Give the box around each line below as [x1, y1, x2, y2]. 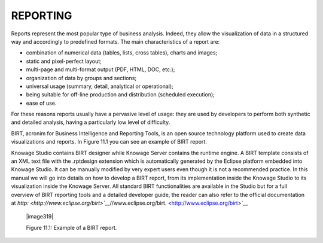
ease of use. [26, 99, 57, 107]
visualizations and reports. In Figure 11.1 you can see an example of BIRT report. [11, 138, 208, 145]
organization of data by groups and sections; [26, 74, 137, 81]
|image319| [26, 213, 54, 220]
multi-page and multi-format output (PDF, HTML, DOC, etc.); [26, 66, 175, 73]
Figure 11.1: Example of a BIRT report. [26, 224, 117, 231]
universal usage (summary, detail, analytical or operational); [26, 83, 173, 90]
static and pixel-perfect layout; [26, 57, 102, 65]
